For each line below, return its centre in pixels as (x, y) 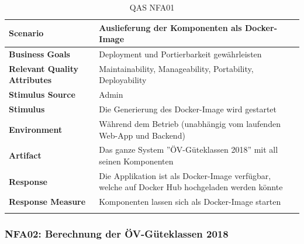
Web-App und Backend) (142, 135)
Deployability (123, 80)
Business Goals (39, 54)
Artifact (25, 155)
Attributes (30, 80)
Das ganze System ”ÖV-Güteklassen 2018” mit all (189, 150)
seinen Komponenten (136, 161)
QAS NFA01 (152, 7)
